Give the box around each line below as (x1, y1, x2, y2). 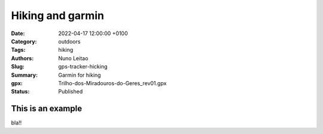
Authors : (11, 54, 34, 62)
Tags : (11, 46, 26, 54)
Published (58, 88, 83, 95)
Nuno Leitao (58, 54, 89, 62)
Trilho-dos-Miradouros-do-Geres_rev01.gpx (58, 79, 167, 86)
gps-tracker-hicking (58, 63, 108, 70)
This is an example (11, 104, 83, 114)
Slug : (11, 63, 25, 70)
